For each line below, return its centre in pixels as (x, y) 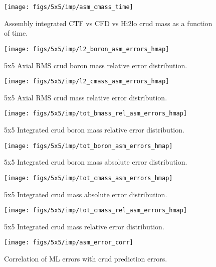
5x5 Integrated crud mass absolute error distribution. (86, 194)
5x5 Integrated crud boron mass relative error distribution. (94, 129)
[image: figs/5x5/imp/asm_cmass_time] (69, 7)
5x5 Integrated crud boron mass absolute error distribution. (96, 162)
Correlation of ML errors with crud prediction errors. (86, 258)
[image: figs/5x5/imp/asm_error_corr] (69, 243)
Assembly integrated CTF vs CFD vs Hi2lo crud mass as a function (108, 23)
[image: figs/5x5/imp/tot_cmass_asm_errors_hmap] (88, 178)
